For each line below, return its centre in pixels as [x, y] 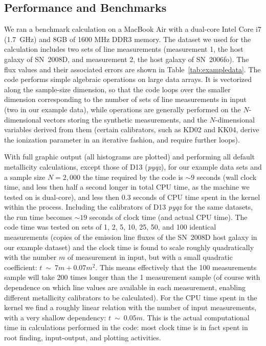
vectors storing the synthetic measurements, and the [125, 119]
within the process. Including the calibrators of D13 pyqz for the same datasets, [129, 207]
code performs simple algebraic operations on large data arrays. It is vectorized [128, 79]
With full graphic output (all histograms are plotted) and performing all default [130, 157]
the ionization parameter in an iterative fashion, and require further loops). [122, 139]
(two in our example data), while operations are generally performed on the [123, 109]
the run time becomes [38, 217]
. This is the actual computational [196, 317]
